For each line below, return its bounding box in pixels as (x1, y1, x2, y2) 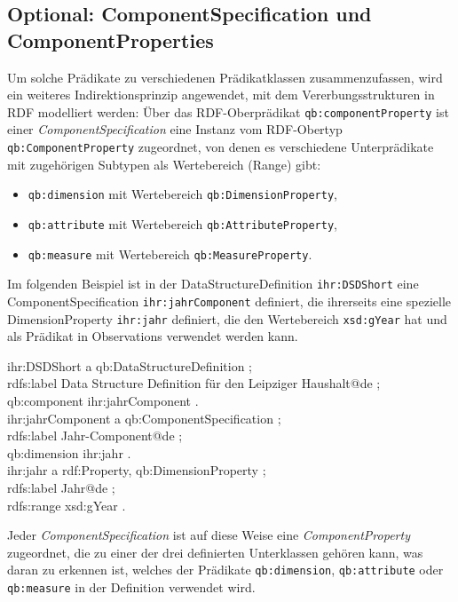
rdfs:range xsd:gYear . (7, 495, 126, 514)
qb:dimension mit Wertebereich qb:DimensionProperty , (28, 185, 337, 203)
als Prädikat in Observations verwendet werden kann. (7, 327, 298, 345)
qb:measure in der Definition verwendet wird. (7, 578, 256, 596)
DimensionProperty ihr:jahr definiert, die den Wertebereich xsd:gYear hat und (7, 309, 447, 328)
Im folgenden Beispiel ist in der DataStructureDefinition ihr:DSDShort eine (7, 274, 419, 293)
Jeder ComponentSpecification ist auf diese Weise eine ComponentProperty (7, 526, 410, 544)
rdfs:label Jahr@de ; (7, 478, 115, 496)
